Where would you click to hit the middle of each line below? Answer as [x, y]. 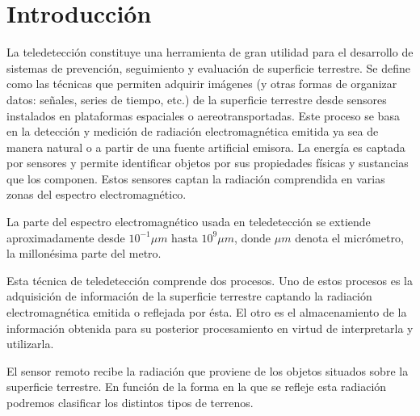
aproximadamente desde [66, 237]
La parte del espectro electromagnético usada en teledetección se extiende [189, 222]
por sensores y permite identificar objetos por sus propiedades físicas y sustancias [208, 163]
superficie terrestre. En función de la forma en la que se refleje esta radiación [197, 387]
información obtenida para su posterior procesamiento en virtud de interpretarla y [210, 328]
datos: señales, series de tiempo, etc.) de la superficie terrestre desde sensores [197, 99]
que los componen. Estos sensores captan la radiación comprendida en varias [196, 178]
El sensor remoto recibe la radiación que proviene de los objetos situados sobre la [208, 370]
